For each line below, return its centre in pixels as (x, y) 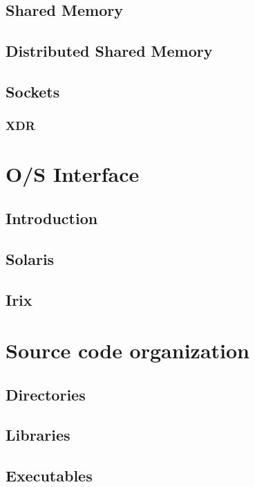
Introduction (52, 218)
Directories (46, 394)
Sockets (33, 91)
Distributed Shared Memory (109, 51)
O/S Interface (73, 174)
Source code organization (127, 350)
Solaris (30, 258)
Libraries (38, 435)
